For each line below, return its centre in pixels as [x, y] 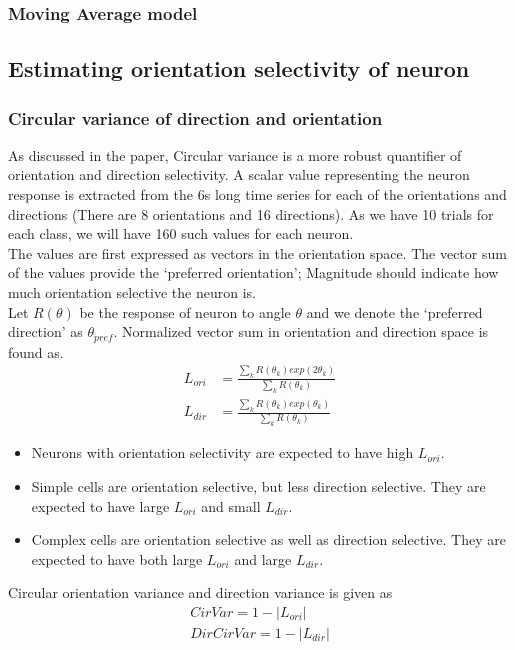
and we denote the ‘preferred [394, 311]
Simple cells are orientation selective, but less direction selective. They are [258, 485]
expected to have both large [117, 558]
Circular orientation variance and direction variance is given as [200, 592]
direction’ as [45, 331]
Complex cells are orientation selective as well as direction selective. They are [268, 539]
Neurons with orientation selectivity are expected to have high [222, 452]
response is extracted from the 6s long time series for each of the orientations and [257, 194]
